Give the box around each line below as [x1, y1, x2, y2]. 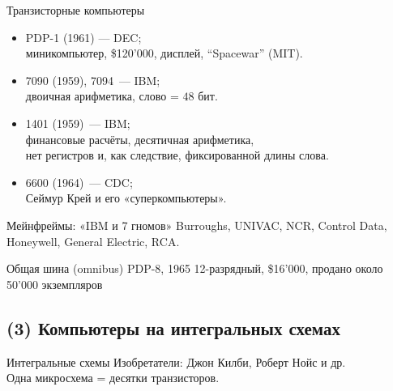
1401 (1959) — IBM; [25, 114, 130, 131]
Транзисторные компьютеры [6, 2, 145, 18]
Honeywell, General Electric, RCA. [6, 232, 180, 249]
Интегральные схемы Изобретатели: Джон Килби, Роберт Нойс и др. [6, 353, 346, 370]
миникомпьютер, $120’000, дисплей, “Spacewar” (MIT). [25, 45, 303, 62]
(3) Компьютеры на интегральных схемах [6, 315, 341, 340]
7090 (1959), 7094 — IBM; [25, 71, 160, 88]
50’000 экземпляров [6, 275, 103, 292]
